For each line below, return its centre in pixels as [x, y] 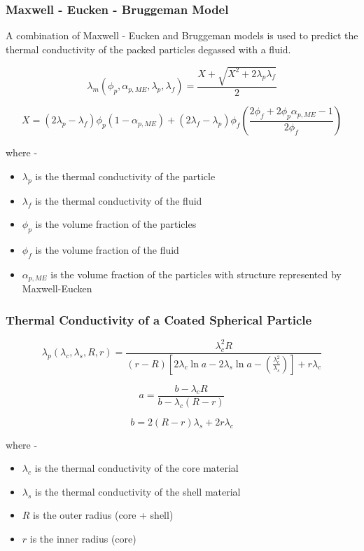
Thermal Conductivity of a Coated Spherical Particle [159, 319]
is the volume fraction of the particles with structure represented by [196, 274]
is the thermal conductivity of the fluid [119, 200]
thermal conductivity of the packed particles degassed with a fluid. [148, 49]
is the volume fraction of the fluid [107, 250]
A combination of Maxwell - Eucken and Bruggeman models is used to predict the [182, 35]
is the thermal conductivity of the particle [125, 176]
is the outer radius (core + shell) [103, 515]
